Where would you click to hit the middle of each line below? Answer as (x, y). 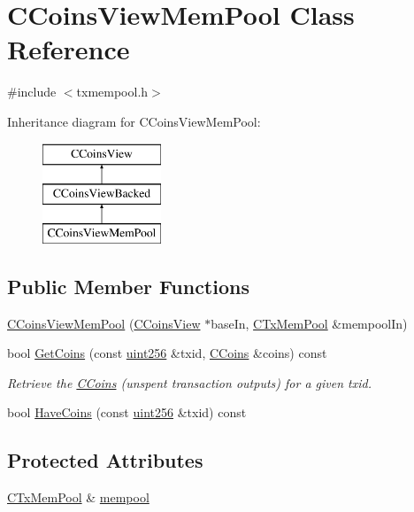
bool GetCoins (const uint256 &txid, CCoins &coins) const (167, 353)
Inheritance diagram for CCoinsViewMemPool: (134, 121)
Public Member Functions (128, 286)
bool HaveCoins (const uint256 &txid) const (127, 412)
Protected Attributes (105, 460)
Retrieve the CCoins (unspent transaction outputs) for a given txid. (189, 382)
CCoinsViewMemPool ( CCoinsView (104, 323)
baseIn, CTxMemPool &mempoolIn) (309, 323)
